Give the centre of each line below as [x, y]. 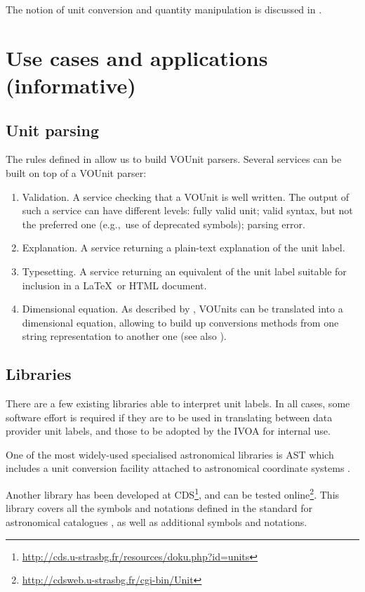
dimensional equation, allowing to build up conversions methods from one [180, 322]
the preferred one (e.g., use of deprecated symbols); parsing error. [164, 224]
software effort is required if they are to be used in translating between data [169, 417]
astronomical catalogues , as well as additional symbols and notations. [157, 521]
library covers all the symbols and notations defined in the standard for [159, 508]
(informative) [71, 85]
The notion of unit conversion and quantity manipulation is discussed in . [164, 9]
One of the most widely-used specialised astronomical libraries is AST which [170, 454]
